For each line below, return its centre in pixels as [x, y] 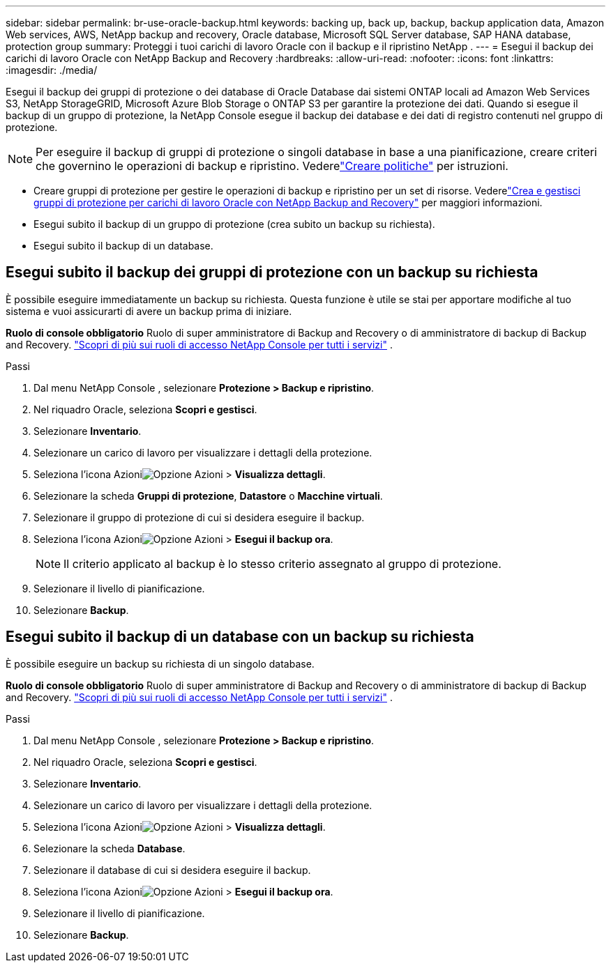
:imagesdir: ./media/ [52, 70]
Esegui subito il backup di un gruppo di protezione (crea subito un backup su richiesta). [234, 224]
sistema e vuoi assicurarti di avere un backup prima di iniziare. [149, 311]
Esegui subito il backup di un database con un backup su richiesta [240, 637]
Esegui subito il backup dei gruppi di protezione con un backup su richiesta [272, 272]
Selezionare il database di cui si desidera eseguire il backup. [172, 870]
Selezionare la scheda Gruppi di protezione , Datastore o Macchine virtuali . [208, 495]
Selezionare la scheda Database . [110, 848]
